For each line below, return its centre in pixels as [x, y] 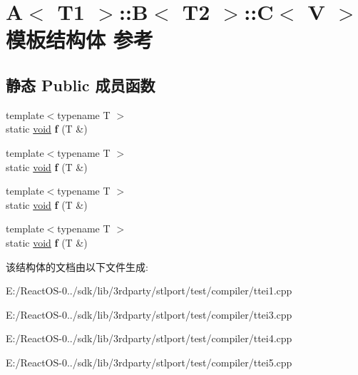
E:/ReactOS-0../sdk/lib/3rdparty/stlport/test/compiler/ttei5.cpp [149, 362]
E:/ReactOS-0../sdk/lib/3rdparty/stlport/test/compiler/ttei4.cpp [149, 338]
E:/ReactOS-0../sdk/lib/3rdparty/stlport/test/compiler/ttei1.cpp [149, 291]
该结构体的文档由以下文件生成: [77, 266]
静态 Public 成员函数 [81, 84]
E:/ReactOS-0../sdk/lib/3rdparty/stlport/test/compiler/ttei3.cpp [149, 314]
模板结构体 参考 [80, 40]
